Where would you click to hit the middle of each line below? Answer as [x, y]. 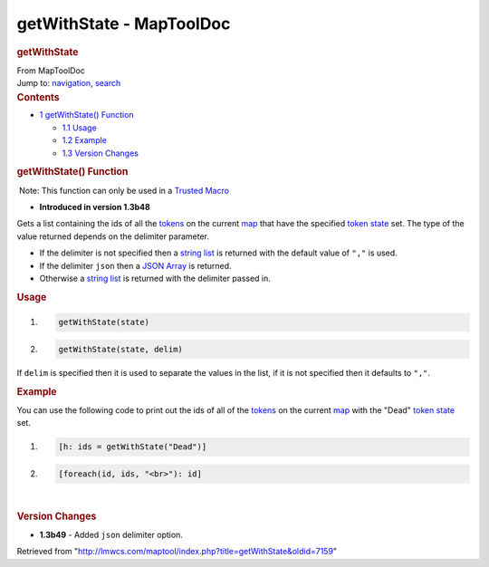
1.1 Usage [79, 128]
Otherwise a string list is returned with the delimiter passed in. [155, 279]
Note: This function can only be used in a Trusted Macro [124, 190]
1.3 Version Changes [101, 153]
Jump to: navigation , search [69, 83]
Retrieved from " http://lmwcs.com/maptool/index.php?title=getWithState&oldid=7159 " [177, 552]
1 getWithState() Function [87, 115]
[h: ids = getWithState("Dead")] [133, 447]
